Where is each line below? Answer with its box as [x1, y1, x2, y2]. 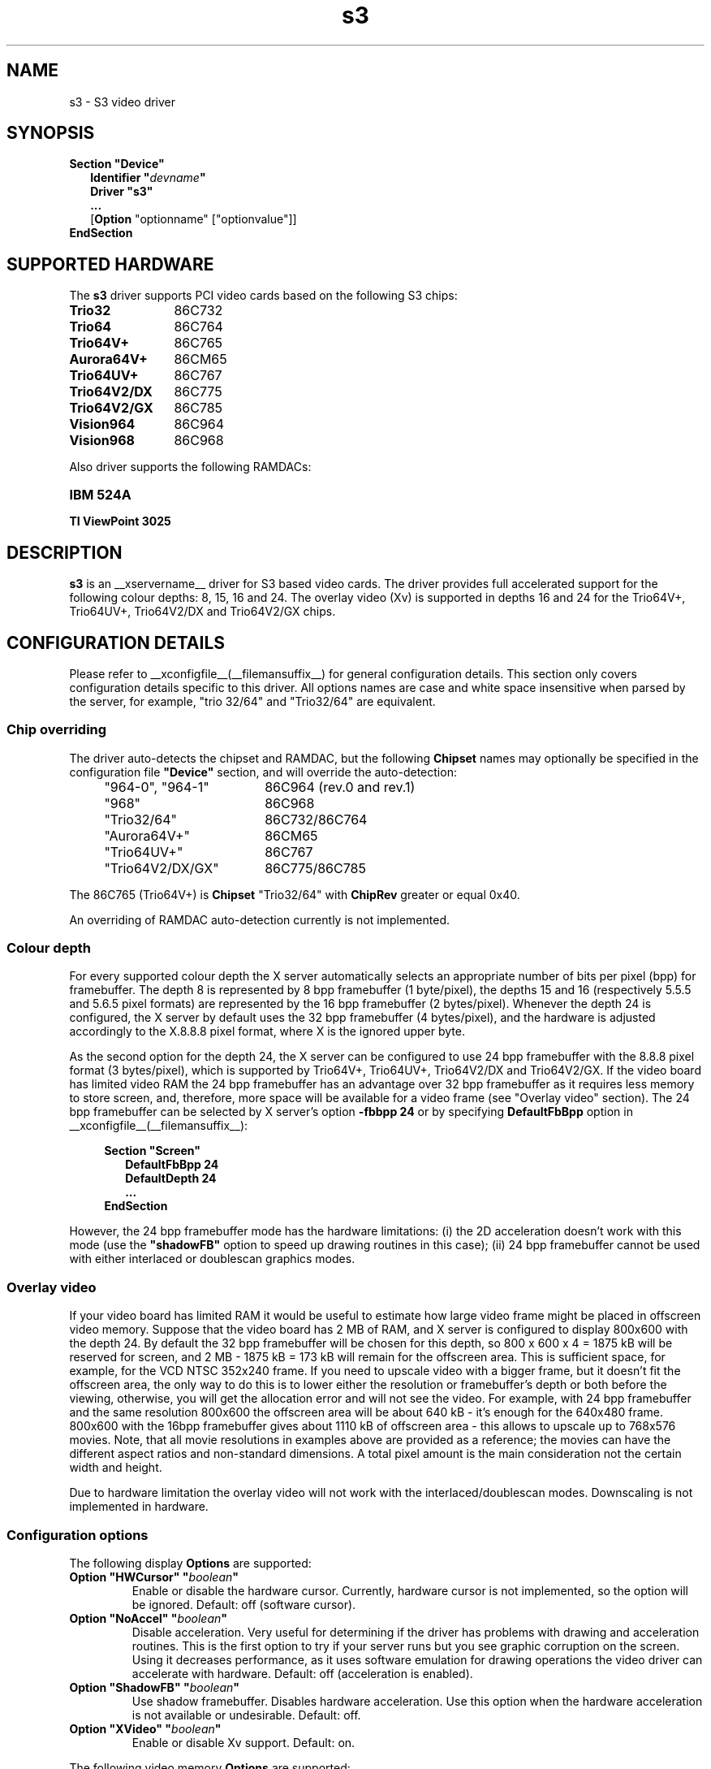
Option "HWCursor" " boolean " [69, 1569, 239, 1584]
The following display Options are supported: [69, 1555, 312, 1570]
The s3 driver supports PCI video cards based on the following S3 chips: [69, 288, 458, 303]
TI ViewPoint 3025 [69, 514, 171, 529]
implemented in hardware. [69, 1499, 209, 1514]
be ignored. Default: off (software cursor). [131, 1597, 356, 1611]
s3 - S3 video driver [69, 94, 176, 109]
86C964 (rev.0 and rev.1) [265, 778, 416, 795]
